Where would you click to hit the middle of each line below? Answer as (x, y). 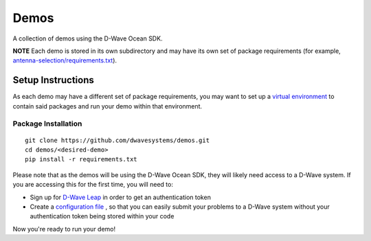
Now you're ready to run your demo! (64, 229)
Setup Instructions (53, 80)
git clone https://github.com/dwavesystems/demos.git (117, 140)
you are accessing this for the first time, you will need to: (93, 185)
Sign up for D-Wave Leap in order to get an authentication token (120, 197)
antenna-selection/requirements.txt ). (65, 60)
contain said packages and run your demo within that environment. (108, 106)
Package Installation (47, 124)
